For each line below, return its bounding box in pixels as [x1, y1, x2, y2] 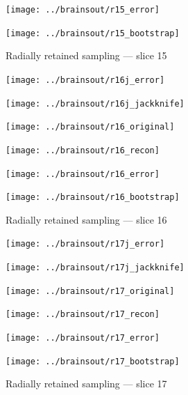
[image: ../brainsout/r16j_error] [6, 75, 165, 85]
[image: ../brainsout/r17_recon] [6, 309, 160, 320]
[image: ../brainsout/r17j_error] [6, 239, 165, 249]
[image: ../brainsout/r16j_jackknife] [6, 98, 185, 109]
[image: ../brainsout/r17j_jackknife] [6, 263, 185, 273]
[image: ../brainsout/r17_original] [6, 286, 175, 296]
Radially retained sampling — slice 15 [6, 48, 167, 63]
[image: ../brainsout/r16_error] [6, 169, 160, 179]
